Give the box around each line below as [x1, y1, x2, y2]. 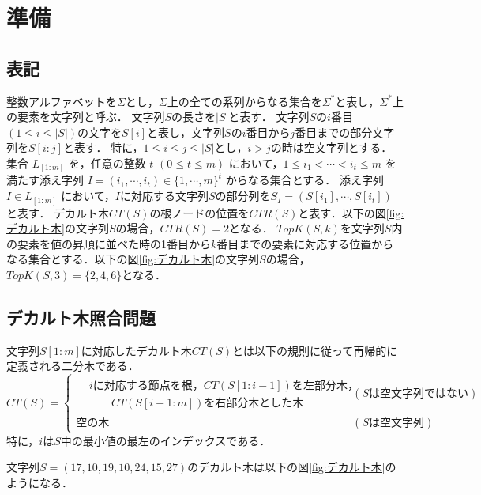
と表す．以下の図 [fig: [298, 204, 404, 221]
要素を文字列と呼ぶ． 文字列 [17, 108, 165, 125]
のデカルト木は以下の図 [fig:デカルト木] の [187, 459, 396, 475]
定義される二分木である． [6, 357, 139, 374]
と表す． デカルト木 [6, 204, 110, 221]
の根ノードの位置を [149, 204, 250, 221]
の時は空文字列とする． [270, 139, 393, 156]
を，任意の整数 [68, 154, 146, 171]
